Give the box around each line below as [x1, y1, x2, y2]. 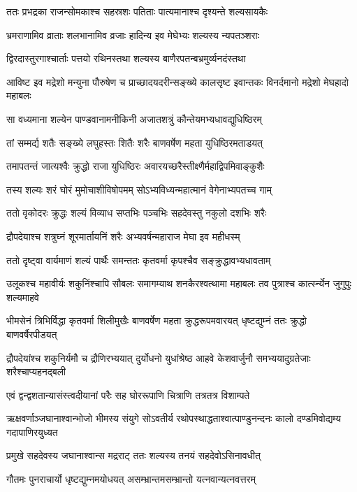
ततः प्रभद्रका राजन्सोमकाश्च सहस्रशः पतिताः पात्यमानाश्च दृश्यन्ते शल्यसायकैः [6, 4, 268, 18]
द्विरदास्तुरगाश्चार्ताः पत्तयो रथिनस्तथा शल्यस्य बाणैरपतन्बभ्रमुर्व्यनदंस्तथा [6, 51, 246, 66]
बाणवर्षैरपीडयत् [6, 326, 57, 341]
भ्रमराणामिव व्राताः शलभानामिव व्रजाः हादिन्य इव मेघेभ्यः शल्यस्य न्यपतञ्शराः [6, 27, 260, 42]
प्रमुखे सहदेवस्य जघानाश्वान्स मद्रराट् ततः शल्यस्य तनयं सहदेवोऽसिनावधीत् [6, 448, 261, 463]
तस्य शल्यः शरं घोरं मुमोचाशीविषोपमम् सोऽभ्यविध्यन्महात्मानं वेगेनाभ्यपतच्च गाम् [6, 182, 272, 196]
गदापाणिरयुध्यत [6, 424, 58, 439]
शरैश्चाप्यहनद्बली [6, 364, 66, 379]
